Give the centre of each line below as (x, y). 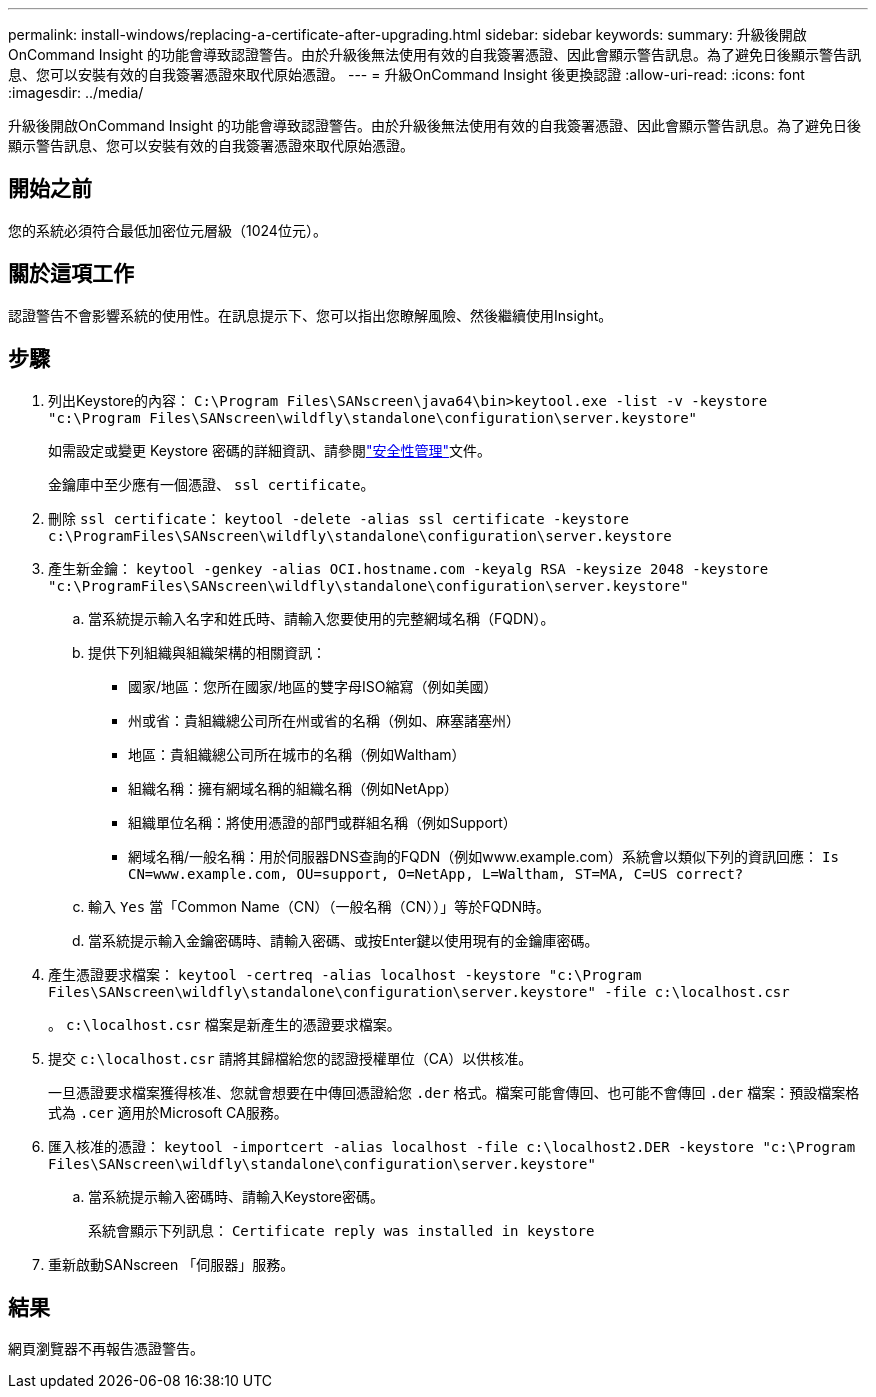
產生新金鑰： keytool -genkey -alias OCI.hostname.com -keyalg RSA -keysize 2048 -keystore (408, 568)
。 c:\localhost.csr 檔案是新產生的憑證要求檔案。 (224, 1024)
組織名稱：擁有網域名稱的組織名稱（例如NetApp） (293, 788)
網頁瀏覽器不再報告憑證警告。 (106, 1349)
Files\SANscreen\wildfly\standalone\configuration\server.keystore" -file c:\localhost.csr (419, 991)
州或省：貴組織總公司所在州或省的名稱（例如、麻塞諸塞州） (324, 720)
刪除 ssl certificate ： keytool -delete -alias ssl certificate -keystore (338, 518)
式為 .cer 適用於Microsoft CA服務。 (168, 1112)
